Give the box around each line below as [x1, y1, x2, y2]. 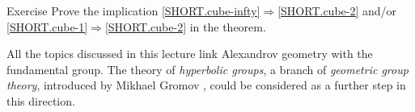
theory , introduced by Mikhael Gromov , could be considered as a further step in [6, 77, 406, 93]
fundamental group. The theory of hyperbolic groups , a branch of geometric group [6, 60, 409, 77]
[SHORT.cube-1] [6, 18, 88, 35]
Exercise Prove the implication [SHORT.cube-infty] [6, 2, 260, 19]
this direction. [6, 92, 75, 109]
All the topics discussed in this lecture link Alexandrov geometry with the [6, 45, 373, 62]
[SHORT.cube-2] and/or [277, 2, 397, 19]
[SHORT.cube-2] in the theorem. [104, 18, 266, 35]
